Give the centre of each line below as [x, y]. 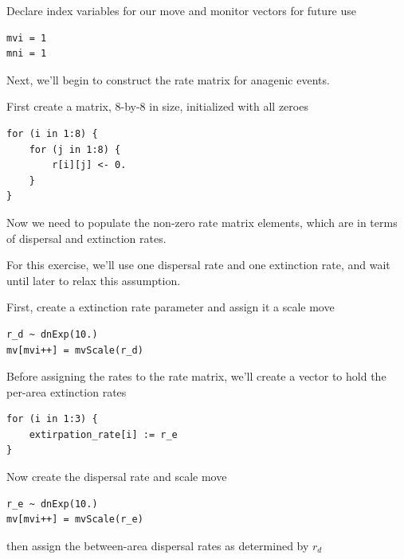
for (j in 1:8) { [75, 149]
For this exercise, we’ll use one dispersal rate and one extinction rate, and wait [198, 265]
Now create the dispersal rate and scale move [117, 477]
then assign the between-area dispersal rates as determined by [158, 545]
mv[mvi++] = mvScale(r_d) [75, 350]
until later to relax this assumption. [94, 280]
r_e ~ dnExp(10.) [52, 504]
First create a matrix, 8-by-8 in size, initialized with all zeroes [157, 106]
